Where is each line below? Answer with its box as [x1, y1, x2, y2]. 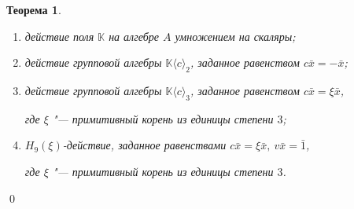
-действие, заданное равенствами [62, 137, 227, 153]
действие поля [24, 27, 94, 44]
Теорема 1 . [6, 2, 61, 17]
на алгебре [109, 27, 159, 44]
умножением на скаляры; [175, 27, 296, 44]
